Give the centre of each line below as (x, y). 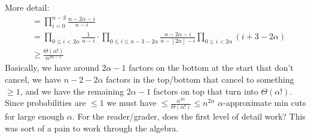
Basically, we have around (52, 68)
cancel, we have (33, 79)
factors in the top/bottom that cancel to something (200, 79)
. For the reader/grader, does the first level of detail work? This (189, 116)
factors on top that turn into (206, 91)
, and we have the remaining (72, 91)
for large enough (35, 116)
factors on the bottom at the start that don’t (211, 68)
